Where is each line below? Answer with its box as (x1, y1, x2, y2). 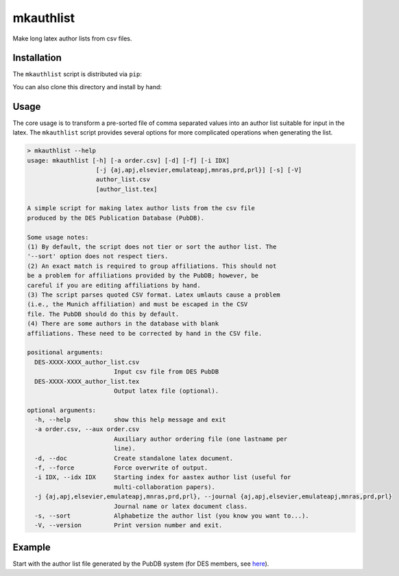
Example (12, 541, 51, 553)
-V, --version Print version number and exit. (34, 522, 223, 529)
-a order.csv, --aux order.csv (34, 426, 140, 433)
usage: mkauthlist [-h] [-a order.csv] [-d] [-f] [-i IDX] (27, 157, 230, 164)
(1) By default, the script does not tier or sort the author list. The (27, 243, 277, 251)
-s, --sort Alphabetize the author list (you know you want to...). (34, 511, 310, 520)
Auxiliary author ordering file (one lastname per (113, 435, 288, 443)
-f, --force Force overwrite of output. (34, 464, 208, 472)
